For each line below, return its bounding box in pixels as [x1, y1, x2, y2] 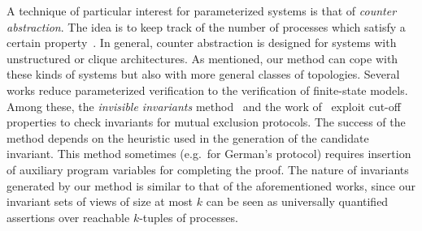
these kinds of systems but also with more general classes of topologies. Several [7, 66, 400, 83]
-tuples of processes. [139, 208, 238, 225]
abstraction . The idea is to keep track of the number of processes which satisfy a [7, 18, 406, 35]
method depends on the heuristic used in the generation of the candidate [7, 129, 369, 146]
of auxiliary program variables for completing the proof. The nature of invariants [7, 160, 409, 178]
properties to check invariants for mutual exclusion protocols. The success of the [7, 113, 406, 130]
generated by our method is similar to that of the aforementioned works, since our [7, 177, 415, 194]
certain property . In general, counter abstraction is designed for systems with [7, 34, 397, 51]
